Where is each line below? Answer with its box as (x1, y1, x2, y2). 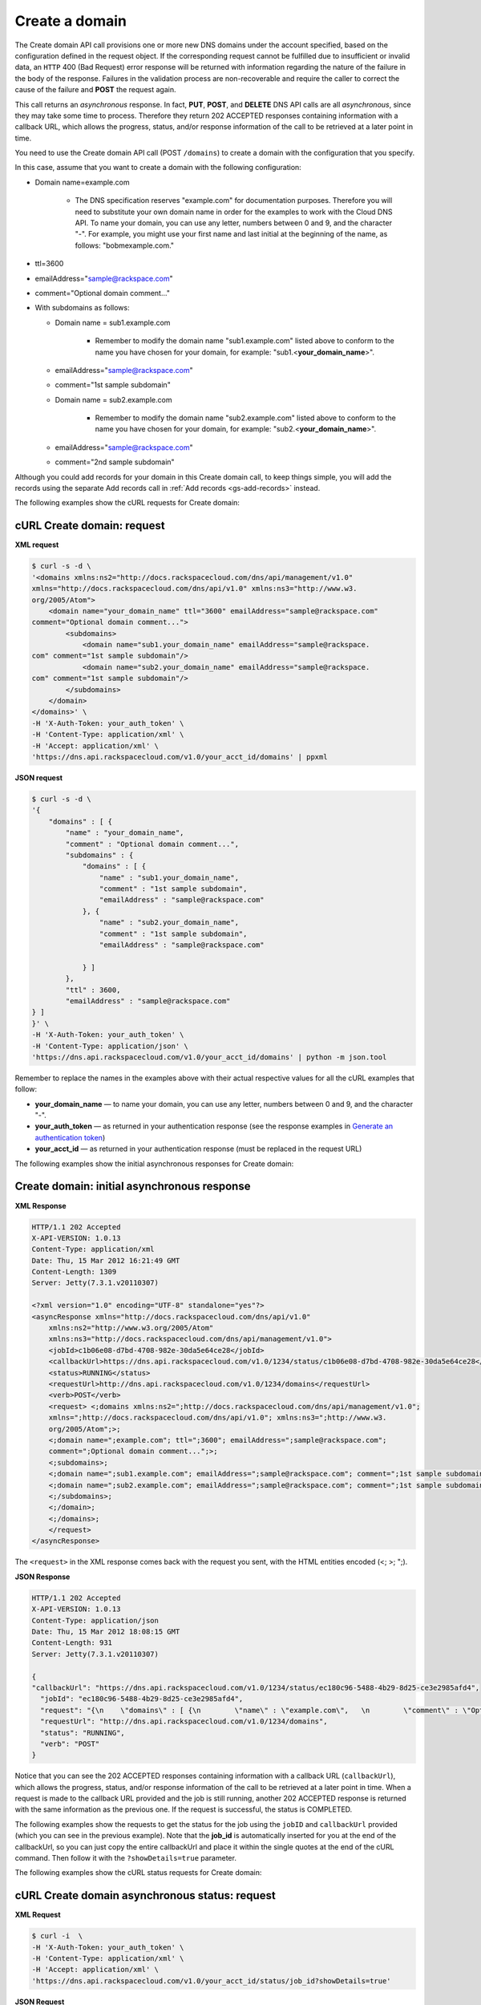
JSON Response (14, 1572, 71, 1582)
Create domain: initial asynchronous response (14, 1180, 251, 1193)
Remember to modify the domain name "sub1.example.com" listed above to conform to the (95, 336, 394, 346)
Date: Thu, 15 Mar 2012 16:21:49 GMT (31, 1256, 180, 1265)
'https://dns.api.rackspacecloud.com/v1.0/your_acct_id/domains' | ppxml (31, 752, 328, 761)
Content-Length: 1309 (31, 1267, 117, 1277)
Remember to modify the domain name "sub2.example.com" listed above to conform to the (95, 413, 396, 423)
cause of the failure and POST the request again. (14, 85, 176, 95)
